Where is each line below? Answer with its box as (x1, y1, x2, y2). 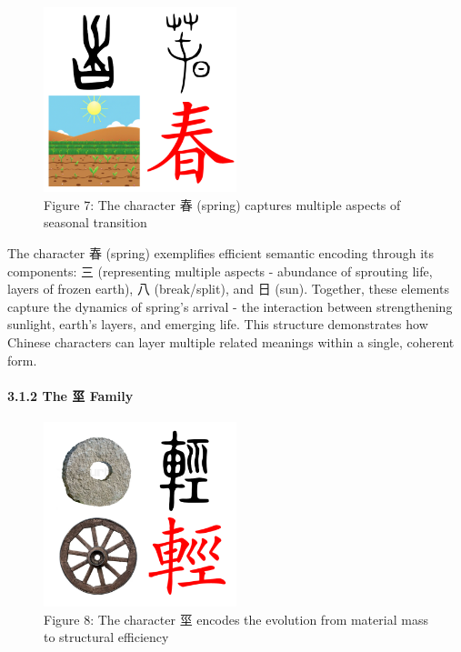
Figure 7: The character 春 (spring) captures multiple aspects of (44, 195, 401, 214)
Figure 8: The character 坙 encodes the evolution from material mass (44, 609, 428, 628)
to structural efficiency (44, 627, 169, 647)
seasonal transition (44, 213, 147, 232)
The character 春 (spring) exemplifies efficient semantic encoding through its (7, 244, 435, 263)
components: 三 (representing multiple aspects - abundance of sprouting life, (7, 261, 433, 280)
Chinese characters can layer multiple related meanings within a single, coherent (7, 333, 455, 352)
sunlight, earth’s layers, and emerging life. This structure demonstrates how (7, 315, 428, 334)
